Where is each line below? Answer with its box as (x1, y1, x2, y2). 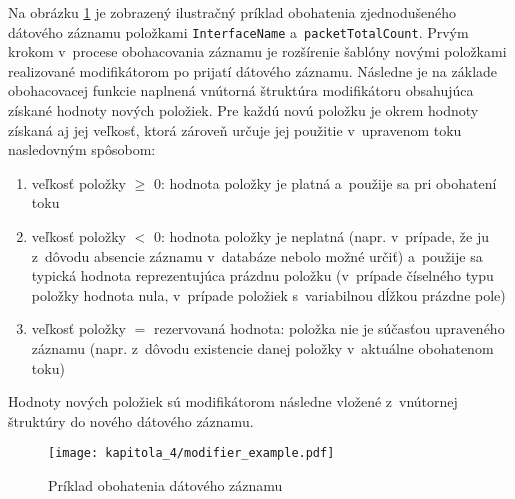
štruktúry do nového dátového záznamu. (8, 410, 254, 431)
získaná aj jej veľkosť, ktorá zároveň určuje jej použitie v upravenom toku (8, 119, 462, 140)
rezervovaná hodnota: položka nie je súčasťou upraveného (153, 318, 505, 339)
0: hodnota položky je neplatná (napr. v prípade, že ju (153, 226, 489, 246)
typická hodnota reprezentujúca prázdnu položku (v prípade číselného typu (31, 265, 494, 286)
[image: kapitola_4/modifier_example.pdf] (48, 446, 335, 461)
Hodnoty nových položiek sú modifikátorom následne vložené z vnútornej (8, 391, 458, 412)
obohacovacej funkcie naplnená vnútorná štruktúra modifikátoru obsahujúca (8, 80, 474, 101)
